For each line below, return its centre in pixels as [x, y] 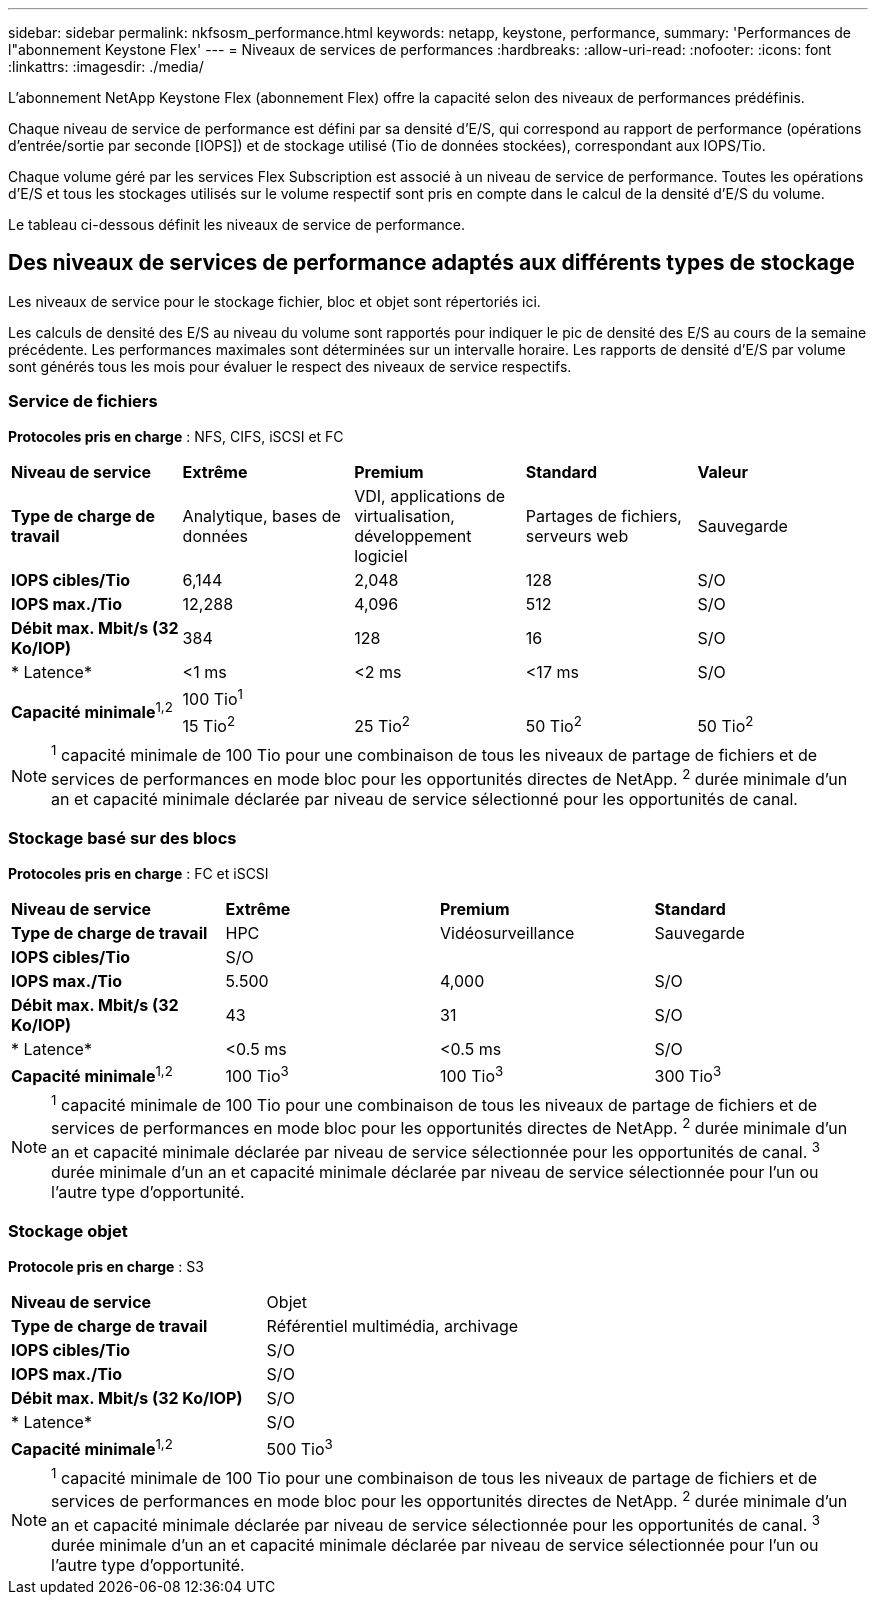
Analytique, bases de [261, 515]
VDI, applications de [430, 495]
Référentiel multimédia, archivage [392, 1325]
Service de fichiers [83, 401]
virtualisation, [404, 515]
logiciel [381, 555]
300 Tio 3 [688, 1074]
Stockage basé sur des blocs [122, 838]
